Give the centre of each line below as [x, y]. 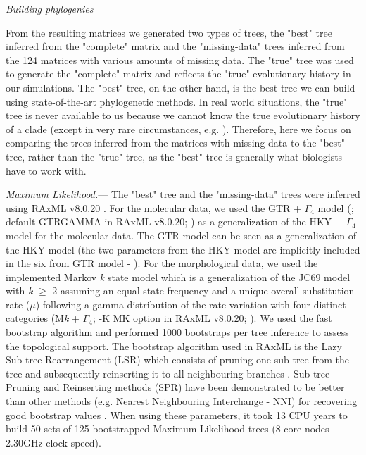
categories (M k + [43, 318]
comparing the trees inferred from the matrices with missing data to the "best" [176, 143]
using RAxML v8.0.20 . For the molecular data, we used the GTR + [153, 207]
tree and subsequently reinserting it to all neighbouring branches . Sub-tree [168, 373]
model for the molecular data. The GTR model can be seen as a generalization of [181, 235]
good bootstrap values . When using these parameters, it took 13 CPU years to [177, 415]
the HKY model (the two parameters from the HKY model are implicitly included [183, 249]
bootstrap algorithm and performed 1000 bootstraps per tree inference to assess [177, 332]
